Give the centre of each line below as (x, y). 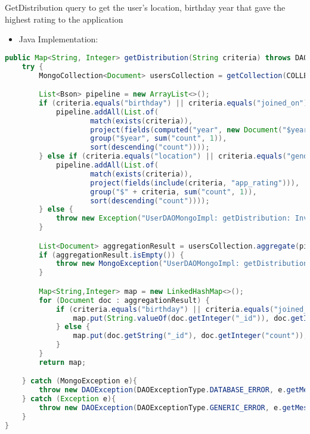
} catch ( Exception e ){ (69, 399)
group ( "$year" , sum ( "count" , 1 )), (159, 139)
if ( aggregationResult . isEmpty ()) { (111, 255)
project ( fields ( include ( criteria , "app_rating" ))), (195, 183)
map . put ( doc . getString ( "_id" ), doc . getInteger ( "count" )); (190, 336)
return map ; (63, 362)
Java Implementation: (58, 39)
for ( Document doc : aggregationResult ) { (124, 300)
